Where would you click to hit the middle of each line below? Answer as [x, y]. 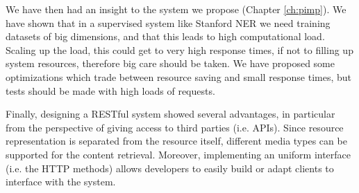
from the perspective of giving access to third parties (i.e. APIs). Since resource [175, 127]
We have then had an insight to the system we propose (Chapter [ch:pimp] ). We [176, 9]
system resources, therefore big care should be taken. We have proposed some [170, 63]
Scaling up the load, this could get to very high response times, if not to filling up [179, 49]
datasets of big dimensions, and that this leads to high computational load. [165, 36]
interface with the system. [61, 182]
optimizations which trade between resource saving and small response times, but [179, 76]
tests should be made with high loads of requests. [110, 90]
